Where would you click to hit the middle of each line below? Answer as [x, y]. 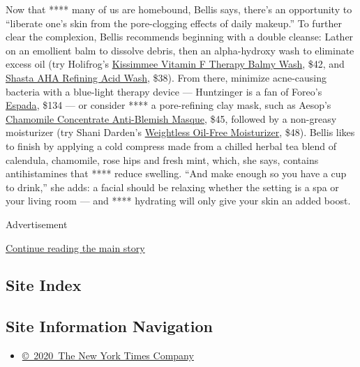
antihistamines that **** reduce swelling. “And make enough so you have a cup [176, 173]
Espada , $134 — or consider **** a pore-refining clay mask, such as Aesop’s [168, 105]
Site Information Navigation [109, 326]
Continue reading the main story [75, 247]
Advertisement [37, 224]
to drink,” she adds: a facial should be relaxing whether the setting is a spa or [172, 187]
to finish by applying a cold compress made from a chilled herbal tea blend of [171, 145]
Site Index [44, 285]
